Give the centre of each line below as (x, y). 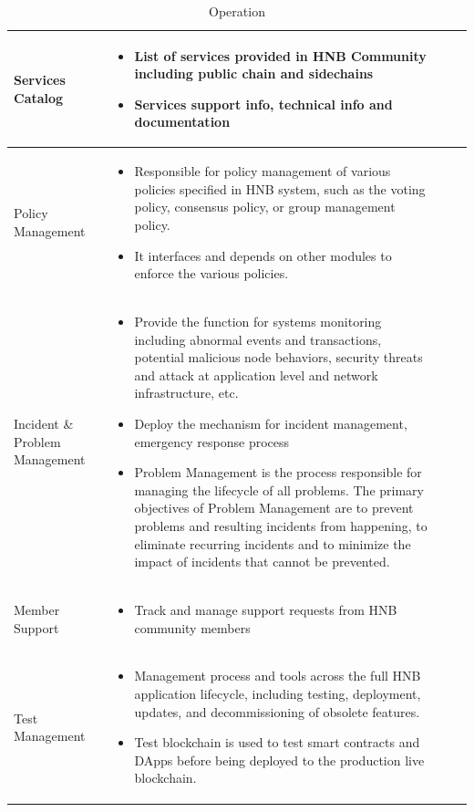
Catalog (39, 97)
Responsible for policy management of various (263, 171)
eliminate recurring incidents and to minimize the (273, 543)
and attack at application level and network (256, 375)
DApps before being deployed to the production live (279, 760)
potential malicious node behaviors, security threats (278, 357)
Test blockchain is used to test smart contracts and (277, 742)
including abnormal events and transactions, (258, 339)
